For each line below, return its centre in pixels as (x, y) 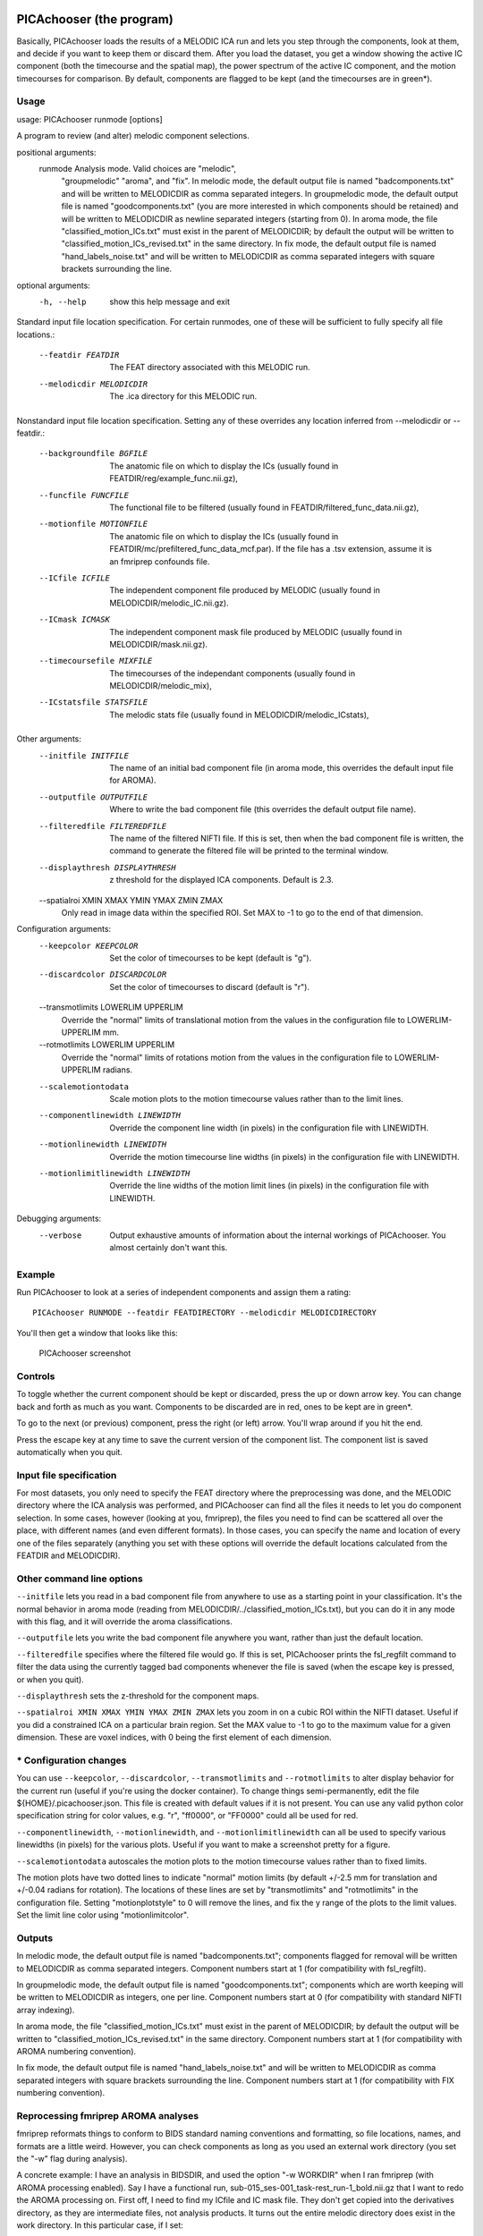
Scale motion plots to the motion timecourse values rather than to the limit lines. (257, 1099)
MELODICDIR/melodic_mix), (161, 686)
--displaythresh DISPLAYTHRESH (107, 867)
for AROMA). (133, 780)
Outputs (35, 1938)
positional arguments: (56, 152)
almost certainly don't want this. (169, 1247)
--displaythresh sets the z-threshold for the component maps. (138, 1696)
